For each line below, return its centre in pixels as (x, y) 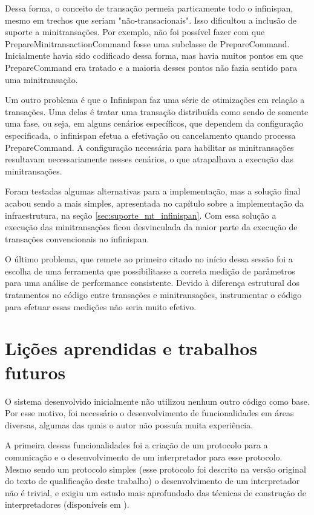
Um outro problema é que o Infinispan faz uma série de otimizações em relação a (155, 100)
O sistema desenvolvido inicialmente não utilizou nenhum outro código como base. (157, 401)
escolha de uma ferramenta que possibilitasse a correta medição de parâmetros (150, 271)
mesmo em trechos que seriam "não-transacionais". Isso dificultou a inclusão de (151, 20)
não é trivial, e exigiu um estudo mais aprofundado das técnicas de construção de (155, 492)
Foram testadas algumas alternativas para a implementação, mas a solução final (153, 191)
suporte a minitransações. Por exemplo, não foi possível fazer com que (135, 32)
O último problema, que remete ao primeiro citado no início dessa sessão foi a (149, 259)
